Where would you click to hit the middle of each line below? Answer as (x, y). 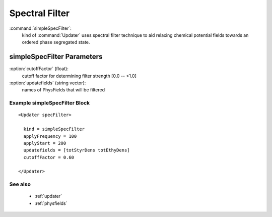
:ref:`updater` (48, 196)
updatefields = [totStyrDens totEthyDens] (77, 150)
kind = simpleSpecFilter (54, 129)
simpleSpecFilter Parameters (56, 57)
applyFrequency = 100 (50, 136)
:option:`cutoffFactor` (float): (39, 69)
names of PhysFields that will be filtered (63, 90)
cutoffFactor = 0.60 (49, 157)
